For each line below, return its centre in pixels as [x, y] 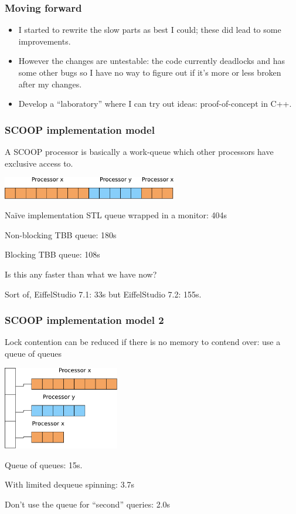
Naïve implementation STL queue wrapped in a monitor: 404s [116, 215]
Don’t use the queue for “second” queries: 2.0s [88, 504]
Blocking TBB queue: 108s [52, 254]
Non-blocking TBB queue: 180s [61, 234]
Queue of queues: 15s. [44, 464]
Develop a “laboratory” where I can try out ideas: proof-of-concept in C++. [155, 104]
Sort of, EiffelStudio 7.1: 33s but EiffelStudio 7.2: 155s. [103, 294]
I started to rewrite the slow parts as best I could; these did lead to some [150, 30]
